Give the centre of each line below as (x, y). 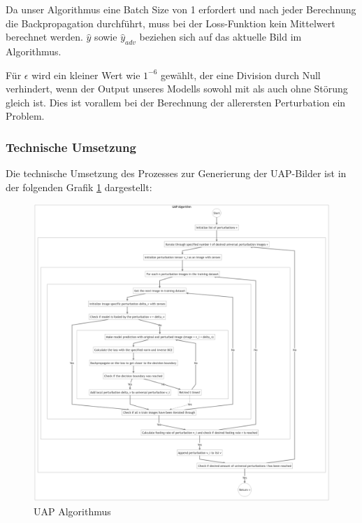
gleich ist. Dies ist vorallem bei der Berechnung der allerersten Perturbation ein (176, 102)
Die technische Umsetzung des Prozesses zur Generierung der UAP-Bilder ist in (176, 173)
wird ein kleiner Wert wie (86, 75)
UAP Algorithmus (72, 511)
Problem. (25, 116)
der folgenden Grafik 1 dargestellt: (79, 187)
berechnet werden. (44, 37)
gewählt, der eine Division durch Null (241, 75)
